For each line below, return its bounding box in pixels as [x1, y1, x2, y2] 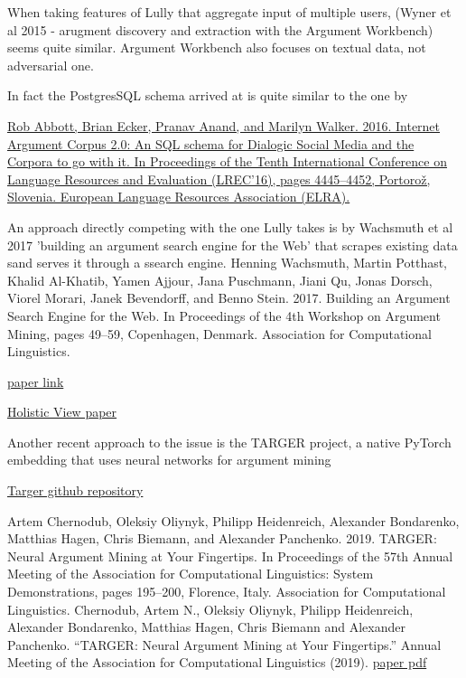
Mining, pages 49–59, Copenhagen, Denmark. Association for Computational [7, 324, 432, 343]
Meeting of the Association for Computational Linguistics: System [7, 564, 374, 583]
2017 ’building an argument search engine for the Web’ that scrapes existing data [7, 235, 458, 254]
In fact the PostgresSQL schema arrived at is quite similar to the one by [7, 86, 408, 105]
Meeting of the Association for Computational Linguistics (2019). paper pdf [7, 653, 427, 672]
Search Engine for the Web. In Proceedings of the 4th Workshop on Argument [7, 306, 441, 325]
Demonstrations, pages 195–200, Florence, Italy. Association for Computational [7, 582, 446, 601]
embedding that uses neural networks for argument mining [7, 450, 331, 469]
